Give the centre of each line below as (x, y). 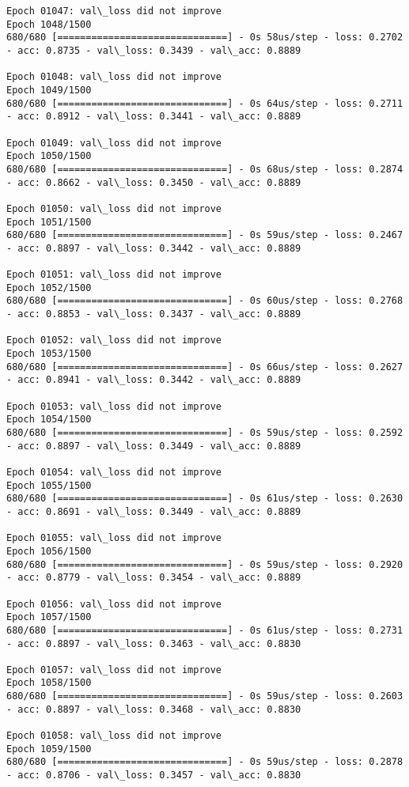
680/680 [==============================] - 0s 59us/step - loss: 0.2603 (205, 696)
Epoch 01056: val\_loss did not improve (114, 604)
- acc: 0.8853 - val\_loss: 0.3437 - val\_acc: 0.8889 (154, 314)
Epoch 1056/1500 (49, 551)
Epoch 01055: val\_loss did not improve (114, 538)
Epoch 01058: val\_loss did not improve (114, 736)
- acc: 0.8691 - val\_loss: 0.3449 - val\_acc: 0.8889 (154, 511)
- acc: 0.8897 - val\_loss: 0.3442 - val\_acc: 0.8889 (154, 248)
